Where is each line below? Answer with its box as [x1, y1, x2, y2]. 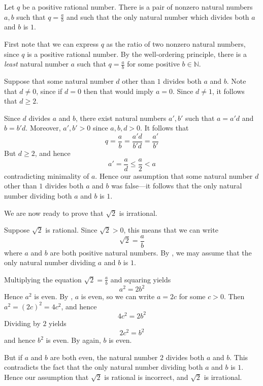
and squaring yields [110, 274, 171, 284]
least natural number [4, 58, 69, 69]
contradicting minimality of [4, 170, 89, 181]
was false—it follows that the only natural [111, 180, 242, 191]
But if [4, 351, 22, 362]
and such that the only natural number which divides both [66, 11, 249, 22]
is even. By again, [46, 335, 101, 345]
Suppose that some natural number [4, 76, 114, 86]
